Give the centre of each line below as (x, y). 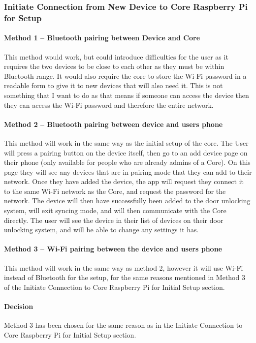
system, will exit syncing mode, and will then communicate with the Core (115, 210)
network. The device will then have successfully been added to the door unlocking (127, 201)
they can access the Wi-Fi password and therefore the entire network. (109, 105)
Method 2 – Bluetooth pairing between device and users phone (113, 124)
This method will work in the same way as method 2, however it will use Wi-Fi (124, 267)
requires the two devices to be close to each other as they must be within (114, 66)
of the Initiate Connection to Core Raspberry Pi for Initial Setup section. (114, 287)
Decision (19, 306)
